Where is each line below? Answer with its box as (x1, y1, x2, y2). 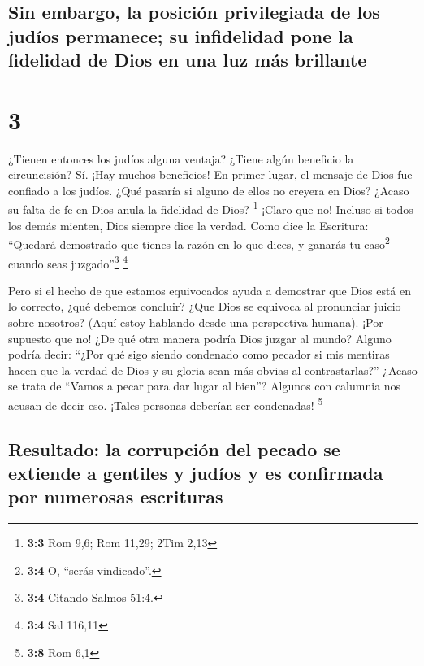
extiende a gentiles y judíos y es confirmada (8, 460, 383, 485)
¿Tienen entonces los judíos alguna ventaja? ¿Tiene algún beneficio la (8, 150, 354, 167)
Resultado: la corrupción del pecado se (8, 436, 340, 461)
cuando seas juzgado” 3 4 (8, 252, 128, 272)
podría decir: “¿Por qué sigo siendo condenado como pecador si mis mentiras (8, 346, 390, 363)
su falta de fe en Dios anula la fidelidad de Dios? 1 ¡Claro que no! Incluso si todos (8, 198, 413, 218)
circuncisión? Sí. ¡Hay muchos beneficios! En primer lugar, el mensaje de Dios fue (8, 166, 413, 183)
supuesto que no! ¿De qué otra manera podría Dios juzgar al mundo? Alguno (8, 329, 392, 346)
